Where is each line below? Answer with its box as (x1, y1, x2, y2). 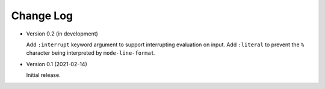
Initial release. (26, 72, 61, 79)
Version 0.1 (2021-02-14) (26, 60, 87, 67)
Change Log (11, 9, 73, 22)
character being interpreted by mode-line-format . (26, 49, 156, 57)
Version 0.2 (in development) (26, 30, 99, 37)
